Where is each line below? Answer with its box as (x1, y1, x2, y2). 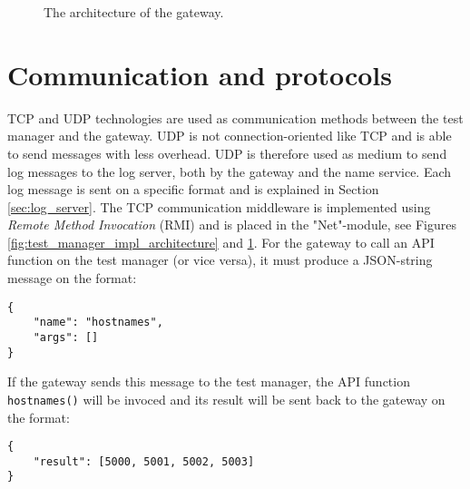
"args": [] (33, 330, 99, 344)
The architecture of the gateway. (44, 3, 224, 21)
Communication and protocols (7, 55, 392, 93)
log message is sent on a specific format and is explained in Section (7, 180, 379, 199)
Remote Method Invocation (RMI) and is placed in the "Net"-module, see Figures (7, 215, 456, 234)
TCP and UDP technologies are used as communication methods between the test (7, 108, 464, 127)
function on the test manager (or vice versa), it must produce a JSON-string (7, 250, 433, 269)
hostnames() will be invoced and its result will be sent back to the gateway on (7, 389, 446, 408)
